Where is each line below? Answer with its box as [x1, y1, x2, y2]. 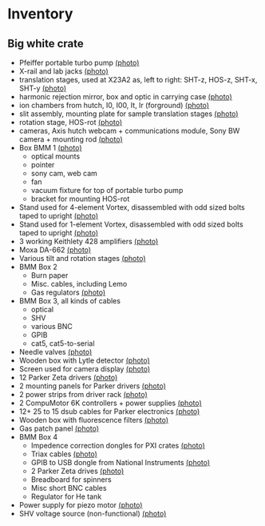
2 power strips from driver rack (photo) [18, 390, 148, 399]
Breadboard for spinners [30, 475, 113, 484]
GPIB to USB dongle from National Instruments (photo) [30, 458, 211, 467]
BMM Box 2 [18, 262, 57, 271]
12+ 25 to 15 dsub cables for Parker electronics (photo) [18, 407, 200, 416]
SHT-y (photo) [18, 83, 67, 93]
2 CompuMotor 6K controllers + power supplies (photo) [18, 398, 203, 408]
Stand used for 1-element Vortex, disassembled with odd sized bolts [18, 219, 244, 229]
